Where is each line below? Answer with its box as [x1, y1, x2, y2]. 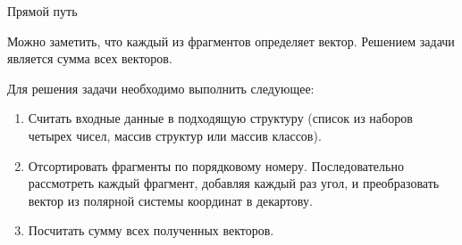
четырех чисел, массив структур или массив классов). [28, 126, 322, 144]
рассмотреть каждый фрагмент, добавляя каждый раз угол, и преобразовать [28, 174, 440, 192]
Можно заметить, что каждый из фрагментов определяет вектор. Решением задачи [7, 31, 455, 50]
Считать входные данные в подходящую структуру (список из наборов [28, 109, 413, 127]
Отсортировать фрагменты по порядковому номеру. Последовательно [28, 156, 404, 175]
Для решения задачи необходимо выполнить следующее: [7, 78, 315, 97]
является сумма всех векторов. [7, 49, 172, 68]
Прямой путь [7, 2, 78, 20]
